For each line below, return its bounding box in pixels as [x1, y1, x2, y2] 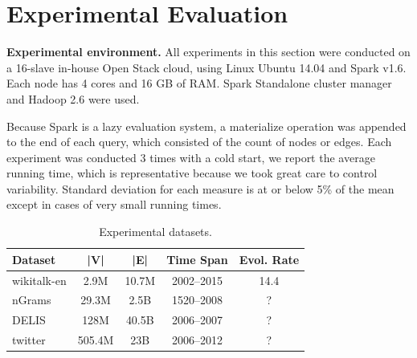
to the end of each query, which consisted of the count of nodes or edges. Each [6, 133, 392, 150]
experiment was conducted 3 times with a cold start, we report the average [6, 148, 375, 165]
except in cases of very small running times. [6, 196, 222, 213]
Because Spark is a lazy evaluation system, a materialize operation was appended [6, 117, 407, 134]
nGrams [12, 291, 51, 308]
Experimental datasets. [99, 223, 212, 240]
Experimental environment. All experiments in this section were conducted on [6, 43, 411, 60]
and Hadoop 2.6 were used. [6, 90, 140, 107]
